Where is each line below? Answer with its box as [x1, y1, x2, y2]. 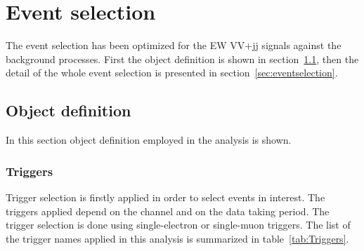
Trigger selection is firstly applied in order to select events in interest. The [6, 189, 325, 204]
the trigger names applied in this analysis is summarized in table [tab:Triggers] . [6, 231, 349, 245]
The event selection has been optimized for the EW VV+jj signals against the [6, 38, 342, 53]
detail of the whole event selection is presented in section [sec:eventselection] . [6, 65, 338, 80]
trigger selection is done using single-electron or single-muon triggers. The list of [6, 217, 351, 232]
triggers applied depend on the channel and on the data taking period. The [6, 203, 330, 218]
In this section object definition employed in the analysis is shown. [6, 133, 292, 147]
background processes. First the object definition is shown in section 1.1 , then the [6, 51, 359, 66]
